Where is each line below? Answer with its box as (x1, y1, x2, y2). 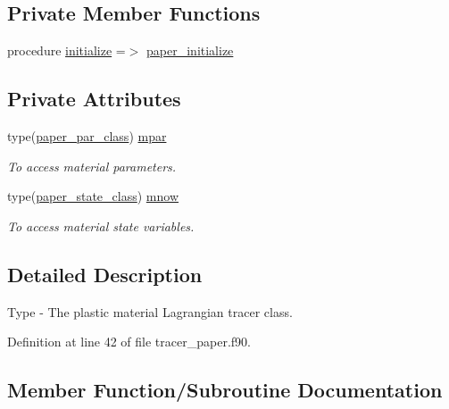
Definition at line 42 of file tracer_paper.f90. (7, 332, 251, 351)
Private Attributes (7, 85, 181, 113)
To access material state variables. (7, 216, 195, 235)
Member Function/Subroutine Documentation (7, 376, 443, 404)
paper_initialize (146, 41, 234, 60)
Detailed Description (7, 260, 203, 288)
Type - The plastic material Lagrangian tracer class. (7, 302, 293, 321)
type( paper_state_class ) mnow (7, 187, 179, 205)
